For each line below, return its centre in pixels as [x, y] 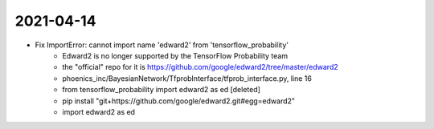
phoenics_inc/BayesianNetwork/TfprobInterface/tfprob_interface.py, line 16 [187, 78]
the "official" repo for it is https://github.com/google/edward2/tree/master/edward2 [200, 67]
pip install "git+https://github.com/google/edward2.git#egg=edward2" [179, 101]
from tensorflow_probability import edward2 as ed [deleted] [162, 90]
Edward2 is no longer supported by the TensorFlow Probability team [175, 55]
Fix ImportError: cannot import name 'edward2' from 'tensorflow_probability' [162, 45]
